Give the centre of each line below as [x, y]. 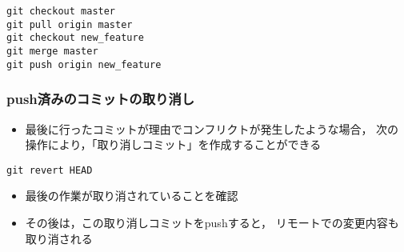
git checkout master [61, 11]
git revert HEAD [50, 170]
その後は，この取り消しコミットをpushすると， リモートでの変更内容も [212, 222]
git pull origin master [70, 24]
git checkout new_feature [75, 38]
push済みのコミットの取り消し [101, 99]
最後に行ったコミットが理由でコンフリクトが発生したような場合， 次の [212, 128]
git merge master [52, 51]
